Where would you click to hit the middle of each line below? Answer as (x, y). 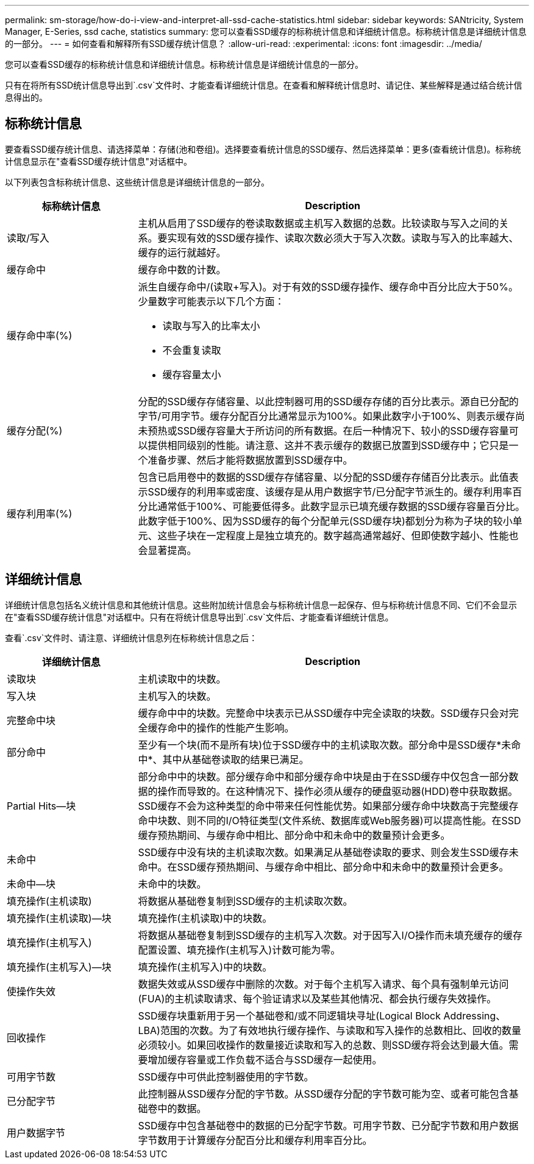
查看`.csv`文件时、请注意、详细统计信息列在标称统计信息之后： (131, 638)
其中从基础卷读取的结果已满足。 (236, 759)
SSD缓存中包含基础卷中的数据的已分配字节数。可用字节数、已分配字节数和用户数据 (328, 1125)
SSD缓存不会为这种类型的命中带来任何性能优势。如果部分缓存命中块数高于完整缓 (323, 806)
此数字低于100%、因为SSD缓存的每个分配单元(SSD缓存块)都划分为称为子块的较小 (325, 521)
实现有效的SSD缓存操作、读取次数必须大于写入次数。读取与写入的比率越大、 (343, 238)
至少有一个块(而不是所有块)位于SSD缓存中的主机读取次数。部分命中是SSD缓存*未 (325, 745)
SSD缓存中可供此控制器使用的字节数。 (226, 1076)
